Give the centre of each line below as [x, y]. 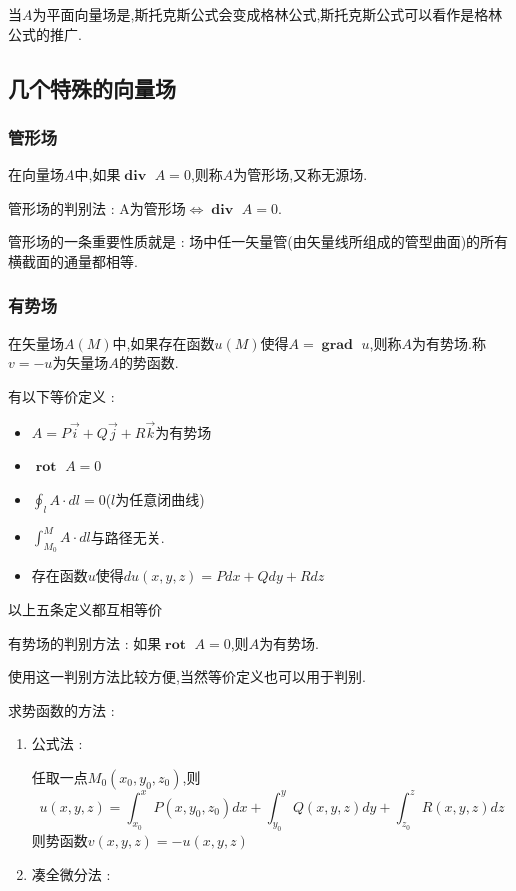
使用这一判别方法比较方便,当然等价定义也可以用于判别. [187, 676]
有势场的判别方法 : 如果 [85, 642]
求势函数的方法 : [61, 709]
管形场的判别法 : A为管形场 [97, 207]
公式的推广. [45, 33]
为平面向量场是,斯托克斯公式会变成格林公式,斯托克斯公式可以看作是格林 [267, 14]
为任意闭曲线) [160, 498]
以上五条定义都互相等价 [85, 609]
